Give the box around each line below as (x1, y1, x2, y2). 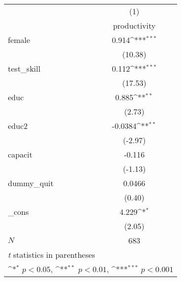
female (8, 34, 30, 45)
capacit (8, 149, 33, 160)
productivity (113, 20, 156, 31)
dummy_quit (8, 177, 54, 189)
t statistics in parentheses (8, 249, 95, 260)
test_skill (8, 63, 40, 74)
